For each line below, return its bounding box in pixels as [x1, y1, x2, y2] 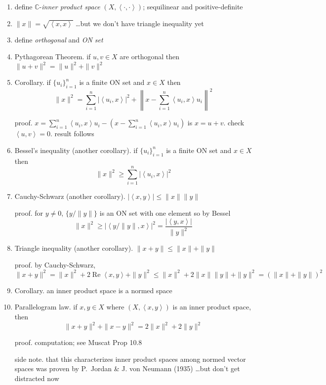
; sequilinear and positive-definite [143, 1, 243, 11]
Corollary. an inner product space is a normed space [14, 285, 172, 295]
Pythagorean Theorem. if [14, 51, 91, 61]
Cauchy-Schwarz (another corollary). [14, 191, 125, 201]
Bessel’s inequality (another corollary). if [14, 145, 138, 155]
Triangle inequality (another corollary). [14, 243, 133, 253]
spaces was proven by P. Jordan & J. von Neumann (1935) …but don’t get [14, 363, 240, 374]
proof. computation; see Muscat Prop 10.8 [14, 337, 142, 347]
